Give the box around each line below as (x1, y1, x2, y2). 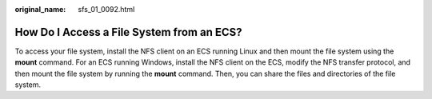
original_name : (14, 5, 66, 14)
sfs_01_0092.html (78, 5, 135, 14)
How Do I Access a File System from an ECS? (14, 25, 242, 39)
